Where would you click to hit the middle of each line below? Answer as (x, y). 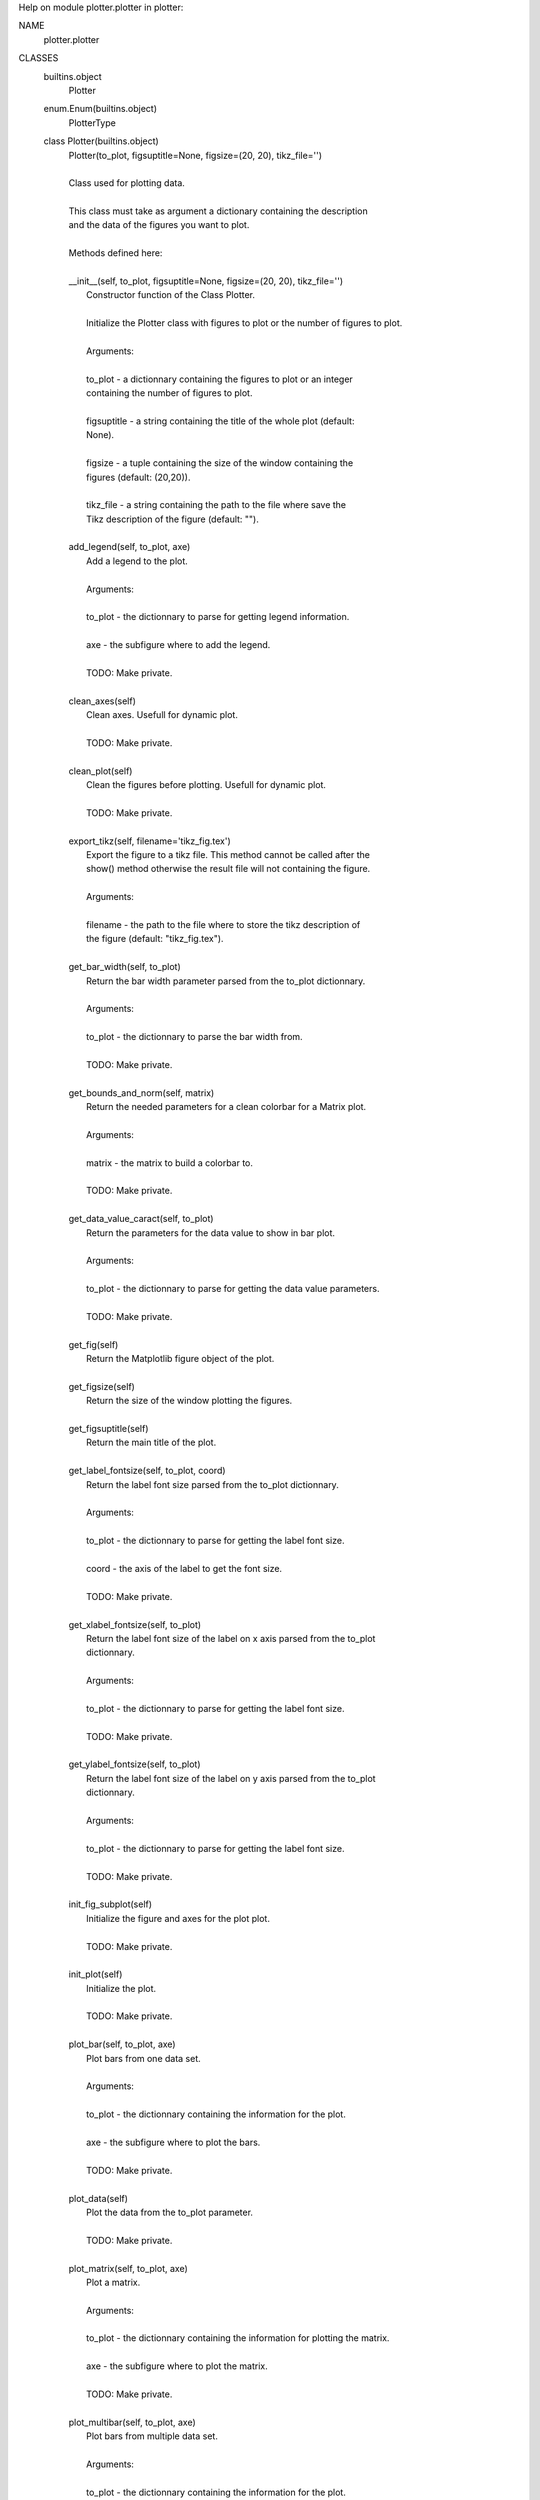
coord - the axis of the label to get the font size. (184, 1568)
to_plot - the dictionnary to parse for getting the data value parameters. (233, 1289)
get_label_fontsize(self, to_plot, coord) (147, 1471)
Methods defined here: (115, 253)
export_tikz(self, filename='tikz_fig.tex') (150, 841)
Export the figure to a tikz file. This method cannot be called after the (228, 855)
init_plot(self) (95, 1974)
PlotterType (92, 122)
